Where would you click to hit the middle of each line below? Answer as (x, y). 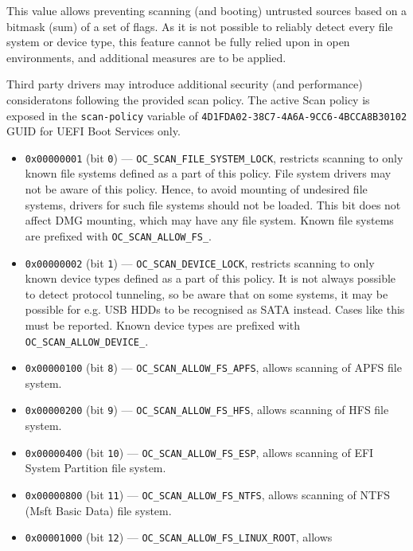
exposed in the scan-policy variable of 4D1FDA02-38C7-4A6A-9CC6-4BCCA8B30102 (207, 115)
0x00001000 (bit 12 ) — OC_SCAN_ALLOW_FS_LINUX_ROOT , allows (179, 537)
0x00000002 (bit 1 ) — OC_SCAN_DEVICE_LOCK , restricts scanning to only (200, 262)
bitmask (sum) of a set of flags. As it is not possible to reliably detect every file (200, 26)
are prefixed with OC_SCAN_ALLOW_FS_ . (118, 235)
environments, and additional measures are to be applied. (146, 57)
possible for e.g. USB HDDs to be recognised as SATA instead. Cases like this (215, 309)
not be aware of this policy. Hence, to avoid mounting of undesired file (196, 189)
